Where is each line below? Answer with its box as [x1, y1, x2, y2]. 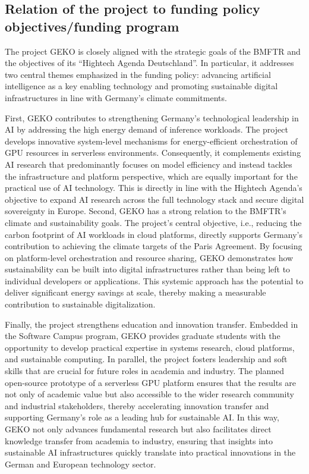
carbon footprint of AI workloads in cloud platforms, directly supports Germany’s [5, 228, 302, 240]
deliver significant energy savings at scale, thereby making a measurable [5, 286, 266, 299]
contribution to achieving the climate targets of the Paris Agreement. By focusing [5, 240, 302, 252]
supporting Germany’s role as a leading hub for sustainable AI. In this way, [5, 411, 279, 423]
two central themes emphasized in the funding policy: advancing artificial [5, 68, 271, 80]
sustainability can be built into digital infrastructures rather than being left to [5, 263, 291, 275]
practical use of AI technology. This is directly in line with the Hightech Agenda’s [5, 181, 302, 194]
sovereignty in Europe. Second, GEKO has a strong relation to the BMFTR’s [5, 205, 286, 217]
